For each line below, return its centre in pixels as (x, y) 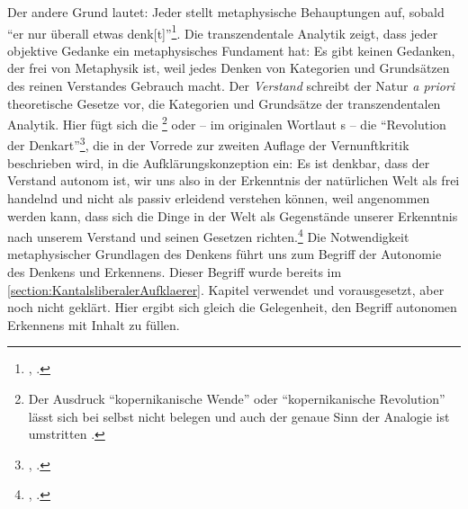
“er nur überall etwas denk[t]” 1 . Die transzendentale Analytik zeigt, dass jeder (223, 31)
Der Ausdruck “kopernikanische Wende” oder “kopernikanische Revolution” (237, 398)
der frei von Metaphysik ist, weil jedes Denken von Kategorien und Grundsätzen (229, 68)
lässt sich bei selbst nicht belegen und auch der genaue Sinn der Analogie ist (239, 416)
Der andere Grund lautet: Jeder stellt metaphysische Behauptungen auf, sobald (226, 12)
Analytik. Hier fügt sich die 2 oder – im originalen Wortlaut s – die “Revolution (227, 123)
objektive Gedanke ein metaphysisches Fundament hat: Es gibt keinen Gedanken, (231, 50)
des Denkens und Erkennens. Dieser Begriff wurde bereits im (175, 271)
